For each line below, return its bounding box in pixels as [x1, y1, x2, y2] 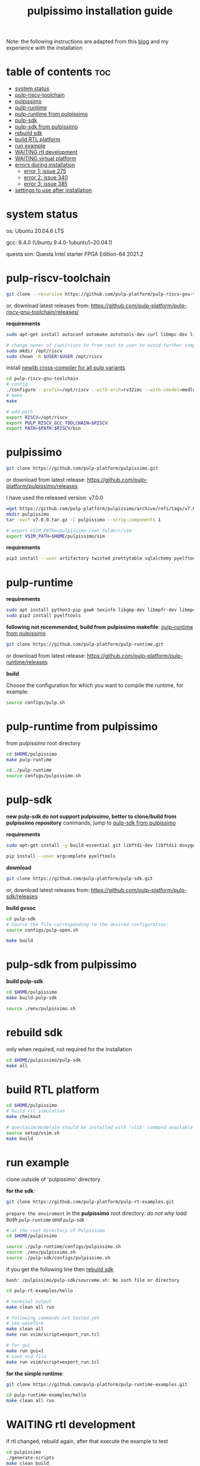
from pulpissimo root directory [6, 740, 81, 747]
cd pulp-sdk [6, 916, 36, 922]
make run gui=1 [6, 1348, 44, 1354]
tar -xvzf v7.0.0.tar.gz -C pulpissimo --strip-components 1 [6, 517, 161, 523]
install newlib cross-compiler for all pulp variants [6, 364, 126, 371]
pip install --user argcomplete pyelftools [6, 853, 116, 859]
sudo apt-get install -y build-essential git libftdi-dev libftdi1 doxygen [6, 842, 198, 848]
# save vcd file [6, 1353, 46, 1360]
